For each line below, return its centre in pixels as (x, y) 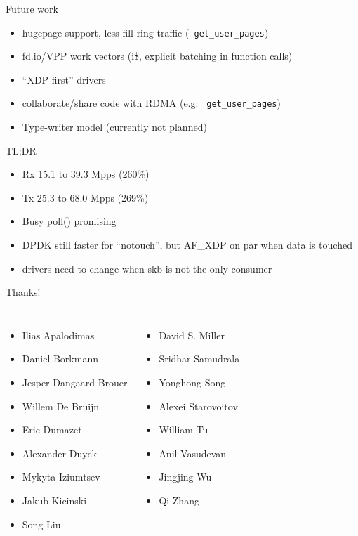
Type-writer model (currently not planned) (114, 127)
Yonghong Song (192, 383)
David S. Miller (192, 335)
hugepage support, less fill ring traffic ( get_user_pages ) (145, 32)
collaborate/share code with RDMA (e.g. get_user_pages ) (151, 103)
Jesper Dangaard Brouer (75, 383)
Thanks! (23, 292)
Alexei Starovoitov (198, 406)
